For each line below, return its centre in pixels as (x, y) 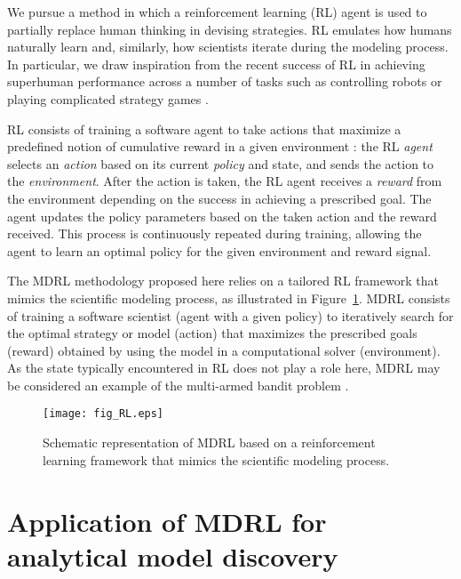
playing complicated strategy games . (108, 98)
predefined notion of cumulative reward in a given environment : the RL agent (220, 146)
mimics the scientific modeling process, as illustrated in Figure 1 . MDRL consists (229, 298)
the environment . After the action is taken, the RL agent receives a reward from (225, 181)
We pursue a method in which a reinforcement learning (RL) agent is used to (217, 12)
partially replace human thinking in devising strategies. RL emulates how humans (230, 29)
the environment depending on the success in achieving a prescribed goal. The (219, 198)
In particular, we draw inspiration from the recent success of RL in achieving (216, 64)
